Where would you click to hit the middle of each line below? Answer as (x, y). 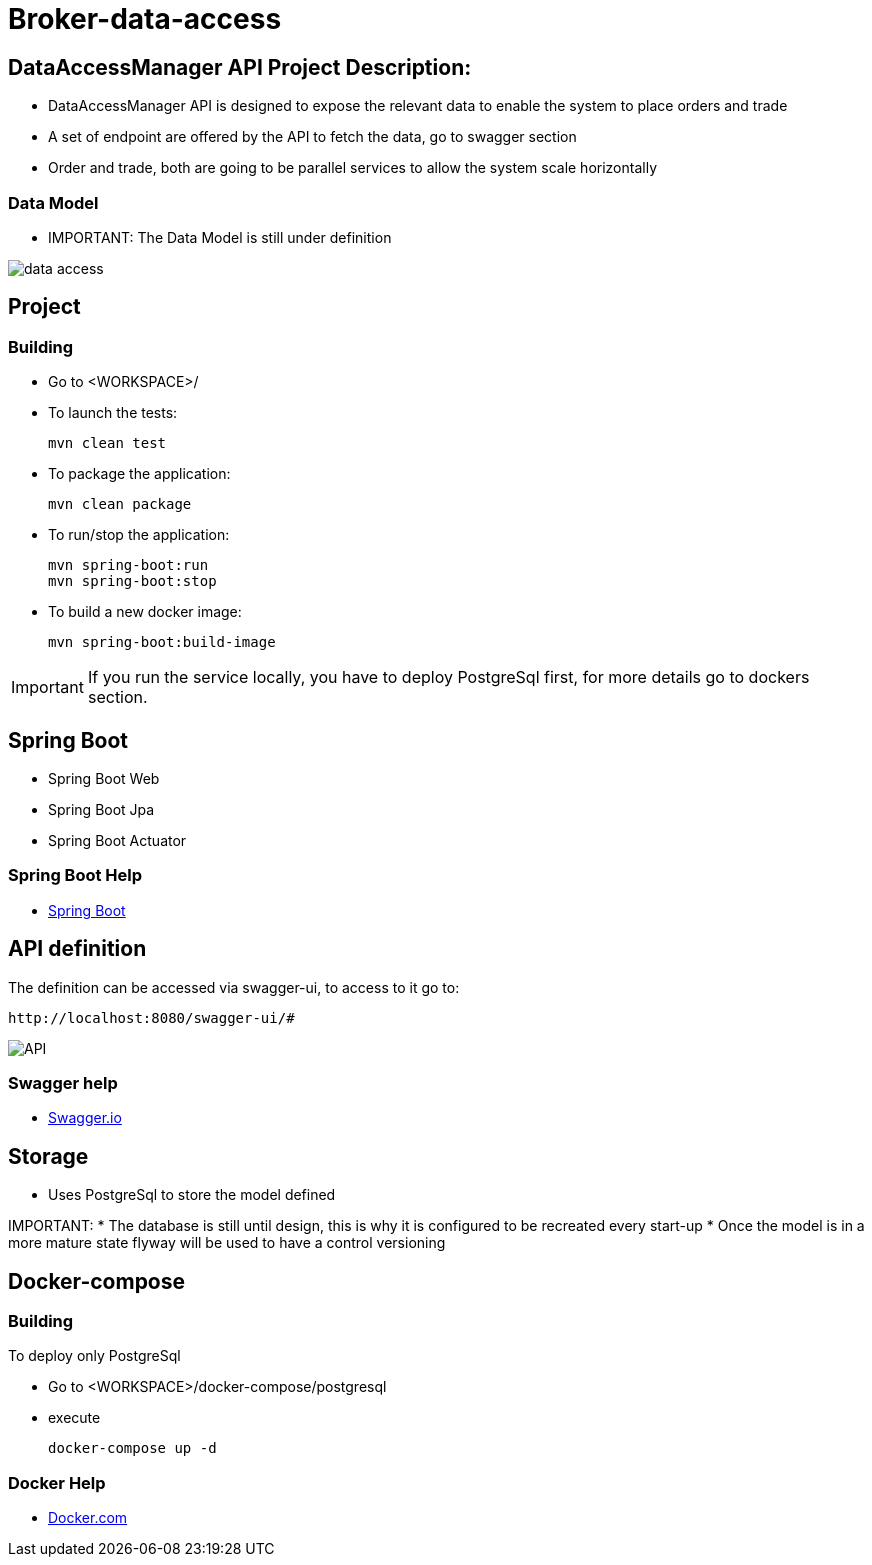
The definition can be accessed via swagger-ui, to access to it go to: (234, 987)
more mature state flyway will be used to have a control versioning (227, 1243)
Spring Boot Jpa (101, 809)
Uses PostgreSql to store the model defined (192, 1195)
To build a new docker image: (145, 612)
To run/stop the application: (139, 535)
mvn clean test (107, 443)
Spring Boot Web (104, 778)
